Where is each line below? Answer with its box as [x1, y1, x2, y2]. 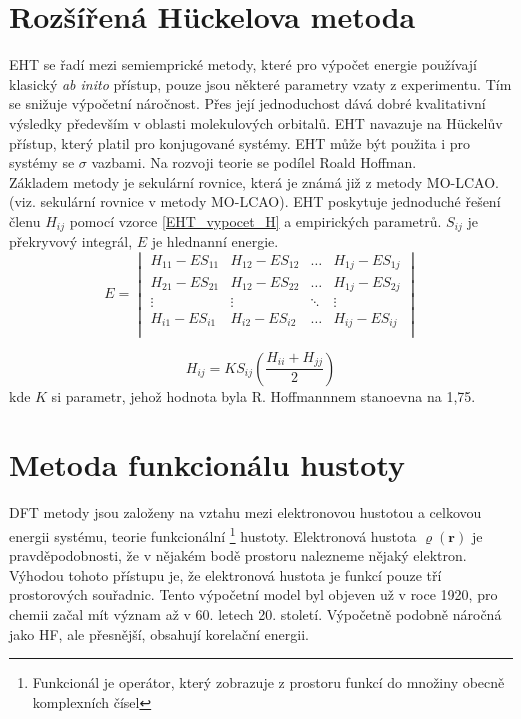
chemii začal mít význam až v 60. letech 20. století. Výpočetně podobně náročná [9, 603, 502, 624]
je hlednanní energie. [151, 231, 279, 252]
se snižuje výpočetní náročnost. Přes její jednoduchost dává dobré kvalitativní [9, 93, 486, 114]
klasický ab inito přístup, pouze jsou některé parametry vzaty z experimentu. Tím [9, 73, 512, 94]
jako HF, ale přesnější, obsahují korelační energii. [9, 623, 310, 644]
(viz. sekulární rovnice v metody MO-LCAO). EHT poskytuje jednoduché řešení [9, 191, 501, 212]
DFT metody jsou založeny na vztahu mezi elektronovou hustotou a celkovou [9, 502, 482, 523]
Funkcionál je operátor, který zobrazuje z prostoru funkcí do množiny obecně [32, 672, 505, 693]
